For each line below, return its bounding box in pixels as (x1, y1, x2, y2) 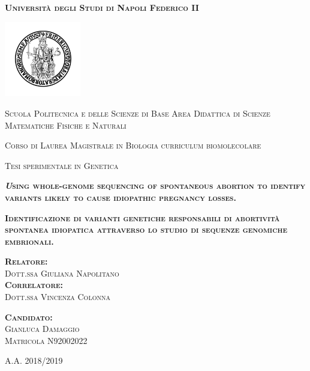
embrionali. (5, 235, 54, 247)
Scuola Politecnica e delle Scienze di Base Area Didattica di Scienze (5, 106, 270, 119)
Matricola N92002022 (5, 334, 88, 346)
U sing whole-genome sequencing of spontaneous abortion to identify (5, 179, 306, 192)
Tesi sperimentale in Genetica (5, 159, 119, 171)
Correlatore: (5, 278, 64, 291)
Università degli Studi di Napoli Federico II (5, 1, 199, 13)
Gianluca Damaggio (5, 322, 80, 335)
